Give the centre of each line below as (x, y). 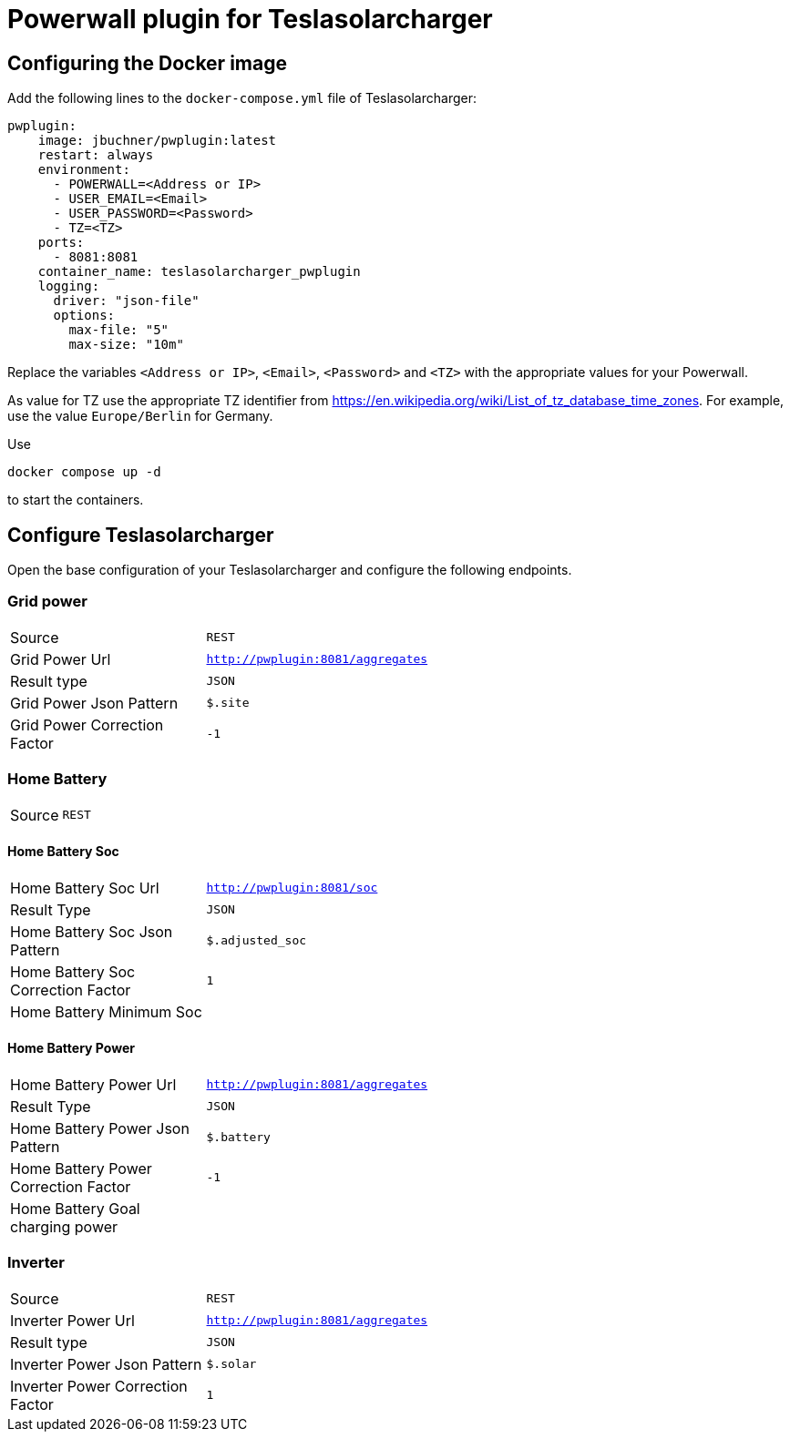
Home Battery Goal (75, 1208)
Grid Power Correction (87, 725)
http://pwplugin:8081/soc (292, 888)
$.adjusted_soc (256, 941)
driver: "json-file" (126, 301)
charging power (64, 1226)
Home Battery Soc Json (92, 931)
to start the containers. (76, 500)
